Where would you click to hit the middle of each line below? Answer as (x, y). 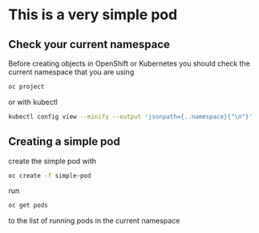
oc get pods (28, 206)
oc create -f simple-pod (50, 175)
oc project (26, 86)
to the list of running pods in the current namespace (94, 221)
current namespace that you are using (71, 72)
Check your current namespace (89, 44)
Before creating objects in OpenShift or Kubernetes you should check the (129, 63)
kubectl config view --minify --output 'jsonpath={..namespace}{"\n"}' (130, 116)
